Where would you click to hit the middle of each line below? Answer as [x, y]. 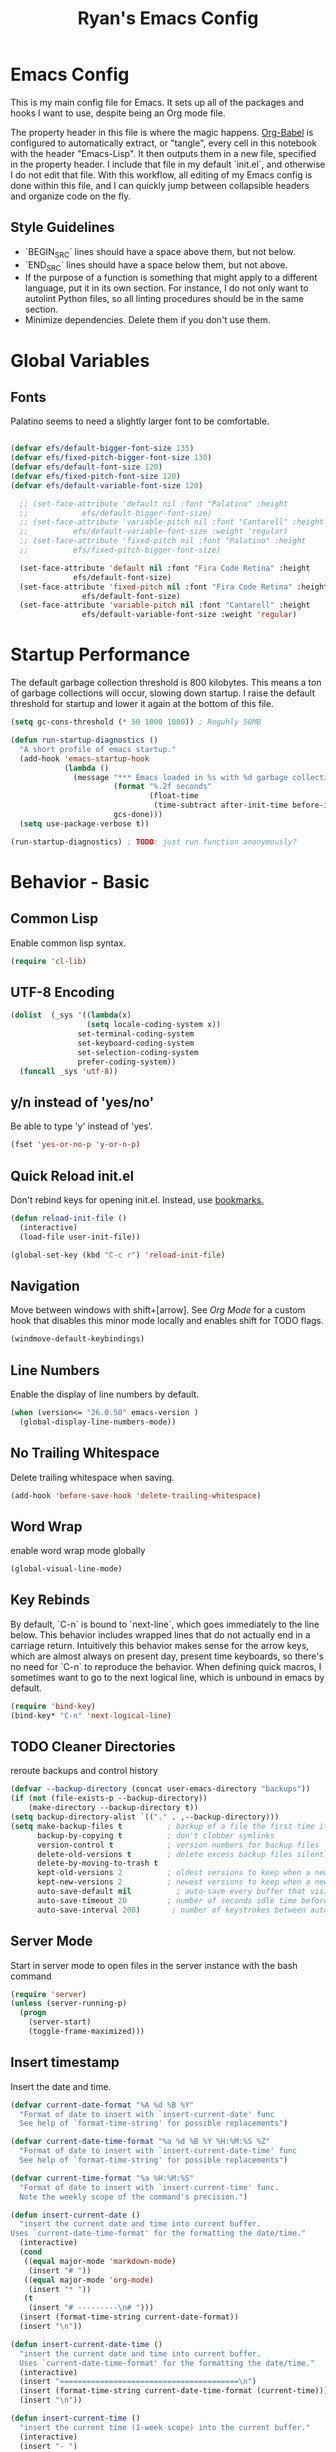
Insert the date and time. [61, 2086]
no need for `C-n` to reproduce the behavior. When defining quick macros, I [166, 1666]
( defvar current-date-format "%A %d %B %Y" [102, 2105]
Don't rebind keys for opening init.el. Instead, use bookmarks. [137, 1199]
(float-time [173, 796]
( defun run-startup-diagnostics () [84, 740]
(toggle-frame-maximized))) [86, 2032]
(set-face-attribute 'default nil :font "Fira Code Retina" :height [165, 568]
